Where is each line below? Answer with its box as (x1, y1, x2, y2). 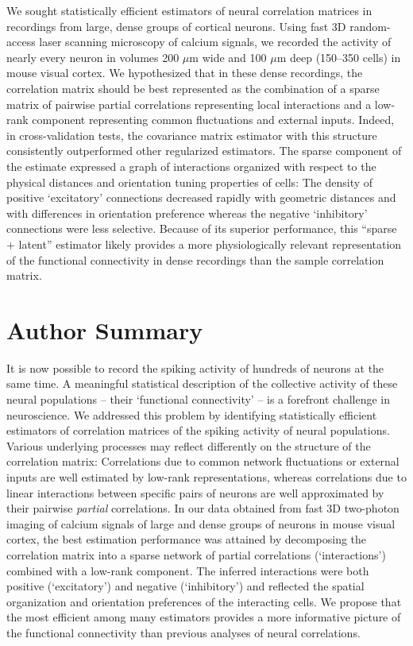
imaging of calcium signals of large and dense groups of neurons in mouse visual (6, 515, 396, 532)
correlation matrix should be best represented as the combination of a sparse (6, 79, 380, 96)
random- (349, 17, 391, 34)
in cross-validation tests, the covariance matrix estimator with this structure (6, 126, 377, 143)
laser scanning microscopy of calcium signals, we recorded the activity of (39, 33, 392, 50)
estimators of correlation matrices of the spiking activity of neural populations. (6, 422, 390, 439)
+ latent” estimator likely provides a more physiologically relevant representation (6, 235, 402, 252)
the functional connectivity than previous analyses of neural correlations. (6, 624, 361, 640)
